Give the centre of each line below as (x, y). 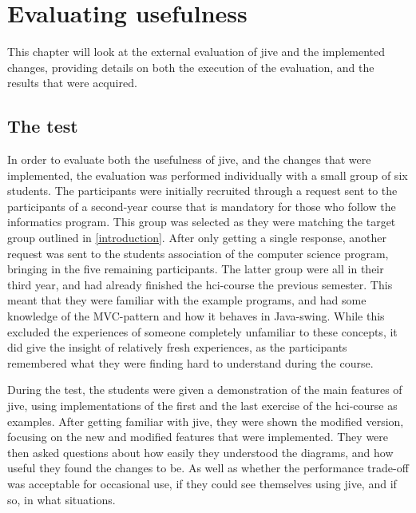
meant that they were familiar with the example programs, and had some (187, 300)
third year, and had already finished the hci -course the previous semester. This (200, 284)
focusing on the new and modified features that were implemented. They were (198, 437)
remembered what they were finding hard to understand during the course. (190, 362)
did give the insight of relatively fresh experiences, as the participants (177, 347)
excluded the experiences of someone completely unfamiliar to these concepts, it (202, 331)
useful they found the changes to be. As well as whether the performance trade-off (208, 468)
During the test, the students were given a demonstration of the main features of (205, 390)
